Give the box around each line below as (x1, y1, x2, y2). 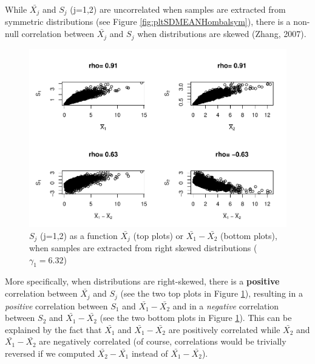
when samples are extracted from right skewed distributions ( (29, 241, 257, 254)
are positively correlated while (168, 323, 280, 335)
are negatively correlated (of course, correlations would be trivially (39, 335, 286, 348)
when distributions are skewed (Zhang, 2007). (137, 27, 307, 40)
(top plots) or (133, 229, 184, 241)
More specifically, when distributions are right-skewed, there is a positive (5, 275, 280, 288)
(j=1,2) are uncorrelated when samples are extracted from (70, 3, 286, 15)
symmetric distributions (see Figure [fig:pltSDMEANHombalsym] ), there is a (5, 15, 291, 28)
